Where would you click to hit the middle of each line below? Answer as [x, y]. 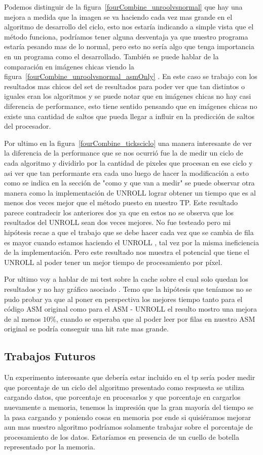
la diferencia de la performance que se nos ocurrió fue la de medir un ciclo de [124, 153]
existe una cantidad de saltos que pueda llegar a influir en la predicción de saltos [129, 116]
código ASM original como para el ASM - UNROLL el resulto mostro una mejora [131, 309]
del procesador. [28, 126]
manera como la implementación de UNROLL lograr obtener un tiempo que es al [130, 192]
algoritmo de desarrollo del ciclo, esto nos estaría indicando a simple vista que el [129, 27]
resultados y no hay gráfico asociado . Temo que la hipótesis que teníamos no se [128, 289]
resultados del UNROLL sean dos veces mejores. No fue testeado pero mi [118, 222]
